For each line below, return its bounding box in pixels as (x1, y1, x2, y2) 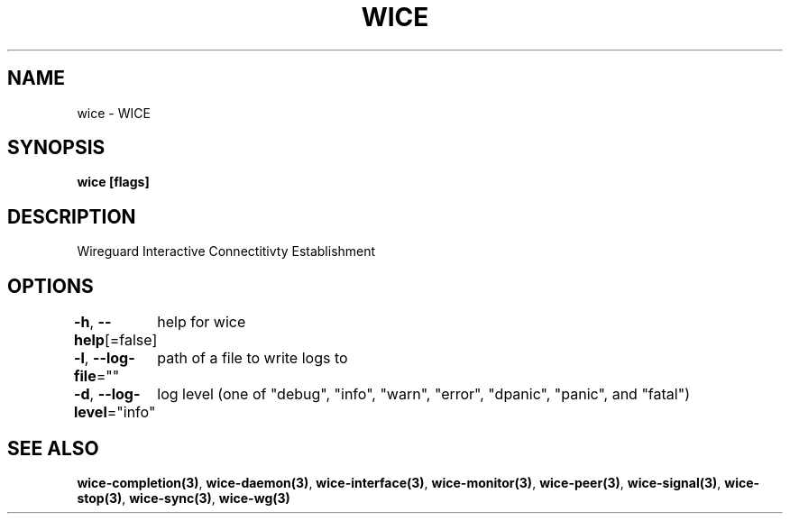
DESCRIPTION (7, 205, 136, 228)
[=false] (104, 331, 158, 350)
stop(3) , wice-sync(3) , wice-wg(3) (77, 489, 290, 506)
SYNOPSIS (7, 136, 106, 160)
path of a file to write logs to (157, 349, 348, 368)
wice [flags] (77, 174, 150, 190)
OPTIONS (7, 274, 94, 297)
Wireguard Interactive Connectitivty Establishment (77, 243, 376, 260)
